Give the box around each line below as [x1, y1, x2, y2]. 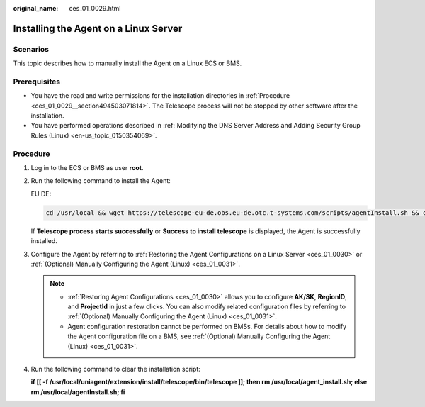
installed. [30, 237, 58, 245]
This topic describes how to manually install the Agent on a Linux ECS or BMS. [13, 59, 242, 67]
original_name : [13, 4, 59, 12]
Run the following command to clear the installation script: [30, 365, 201, 374]
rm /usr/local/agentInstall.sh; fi [30, 387, 125, 396]
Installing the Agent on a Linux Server [13, 22, 183, 35]
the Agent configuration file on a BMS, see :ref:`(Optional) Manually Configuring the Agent [67, 332, 331, 340]
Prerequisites [13, 77, 60, 87]
